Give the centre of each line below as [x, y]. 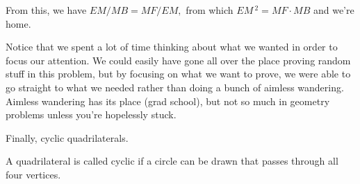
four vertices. [33, 174]
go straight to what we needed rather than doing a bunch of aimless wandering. [175, 87]
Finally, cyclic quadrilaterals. [67, 137]
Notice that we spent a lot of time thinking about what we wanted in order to [172, 47]
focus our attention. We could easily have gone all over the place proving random [178, 60]
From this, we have [46, 10]
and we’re [334, 10]
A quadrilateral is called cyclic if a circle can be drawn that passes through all [172, 161]
